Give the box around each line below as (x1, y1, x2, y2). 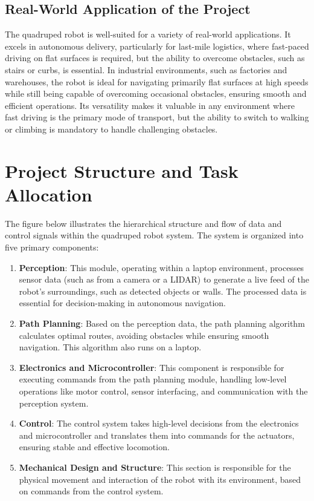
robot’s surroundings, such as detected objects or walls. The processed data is (19, 284, 307, 297)
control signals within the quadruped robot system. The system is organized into (5, 229, 304, 241)
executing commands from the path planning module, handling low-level (19, 373, 287, 385)
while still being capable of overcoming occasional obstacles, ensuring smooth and (5, 87, 307, 100)
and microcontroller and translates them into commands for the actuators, (19, 428, 295, 441)
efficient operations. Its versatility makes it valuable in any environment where (5, 99, 295, 111)
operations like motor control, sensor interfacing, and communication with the (19, 384, 308, 397)
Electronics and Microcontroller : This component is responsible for (19, 361, 284, 373)
